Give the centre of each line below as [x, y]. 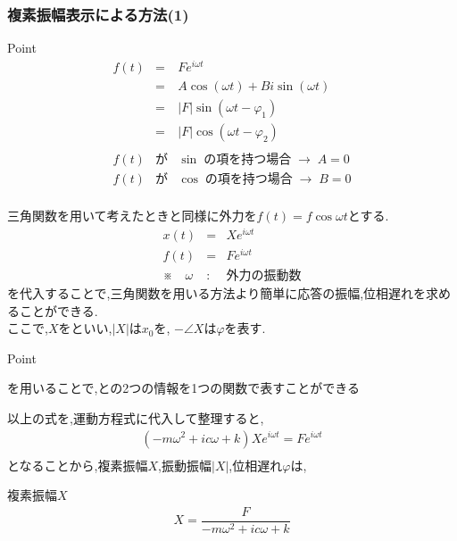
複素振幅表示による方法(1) [98, 14]
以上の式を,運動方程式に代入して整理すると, [136, 417]
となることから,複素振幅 [78, 465]
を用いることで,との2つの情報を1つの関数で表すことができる [184, 388]
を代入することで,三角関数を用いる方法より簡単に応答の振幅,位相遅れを [217, 292]
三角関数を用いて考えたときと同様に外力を [132, 216]
